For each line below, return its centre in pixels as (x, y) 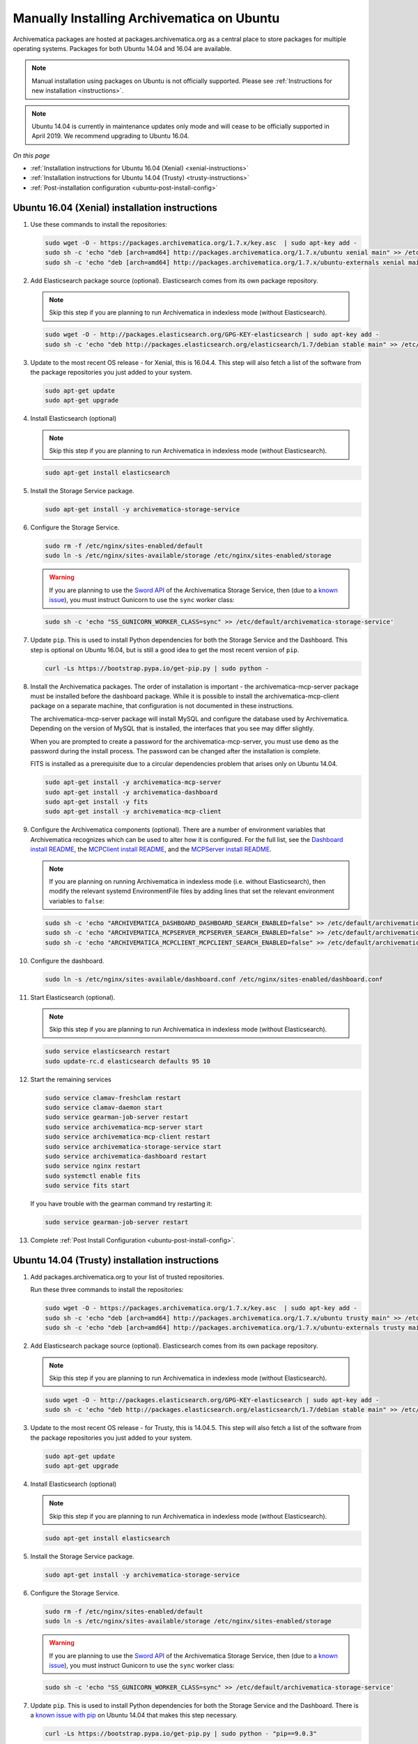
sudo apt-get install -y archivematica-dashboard (131, 792)
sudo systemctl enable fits (93, 1176)
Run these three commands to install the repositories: (107, 1290)
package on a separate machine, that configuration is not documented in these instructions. (162, 706)
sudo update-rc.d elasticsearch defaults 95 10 (127, 1061)
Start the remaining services (71, 1079)
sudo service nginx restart (93, 1166)
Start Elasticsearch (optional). (73, 997)
